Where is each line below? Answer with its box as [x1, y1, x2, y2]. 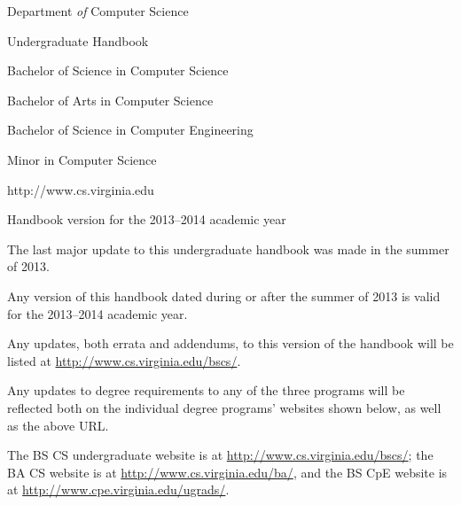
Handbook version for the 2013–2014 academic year [7, 210, 286, 229]
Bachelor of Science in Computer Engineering [7, 120, 254, 139]
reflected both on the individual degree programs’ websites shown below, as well [7, 398, 441, 416]
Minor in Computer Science [7, 150, 157, 168]
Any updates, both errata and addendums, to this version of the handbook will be [7, 334, 454, 353]
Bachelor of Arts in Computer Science [7, 90, 214, 109]
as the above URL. [7, 416, 109, 434]
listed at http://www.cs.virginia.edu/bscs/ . [7, 351, 241, 369]
